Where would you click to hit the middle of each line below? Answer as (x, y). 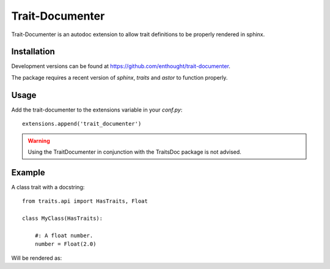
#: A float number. (64, 235)
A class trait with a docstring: (48, 187)
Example (28, 172)
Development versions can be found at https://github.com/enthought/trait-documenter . (121, 66)
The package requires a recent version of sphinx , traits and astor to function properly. (119, 77)
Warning (39, 140)
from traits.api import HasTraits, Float (85, 201)
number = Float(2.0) (65, 244)
